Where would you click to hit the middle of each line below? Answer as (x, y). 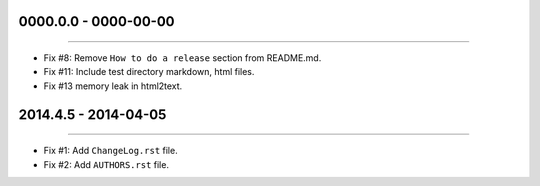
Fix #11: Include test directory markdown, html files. (149, 72)
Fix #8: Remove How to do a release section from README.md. (182, 58)
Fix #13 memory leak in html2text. (113, 86)
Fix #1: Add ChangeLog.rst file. (111, 151)
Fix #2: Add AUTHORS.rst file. (106, 164)
